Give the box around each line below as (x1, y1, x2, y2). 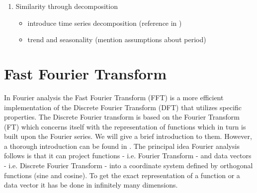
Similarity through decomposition (15, 1, 118, 11)
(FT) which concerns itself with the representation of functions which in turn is (4, 121, 246, 131)
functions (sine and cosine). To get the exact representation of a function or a (4, 170, 240, 180)
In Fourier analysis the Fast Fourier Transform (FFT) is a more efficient (4, 92, 224, 102)
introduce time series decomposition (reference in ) (27, 17, 182, 28)
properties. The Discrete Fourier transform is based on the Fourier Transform (4, 112, 240, 122)
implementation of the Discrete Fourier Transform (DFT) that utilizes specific (4, 102, 242, 112)
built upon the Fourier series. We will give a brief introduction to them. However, (4, 131, 252, 141)
